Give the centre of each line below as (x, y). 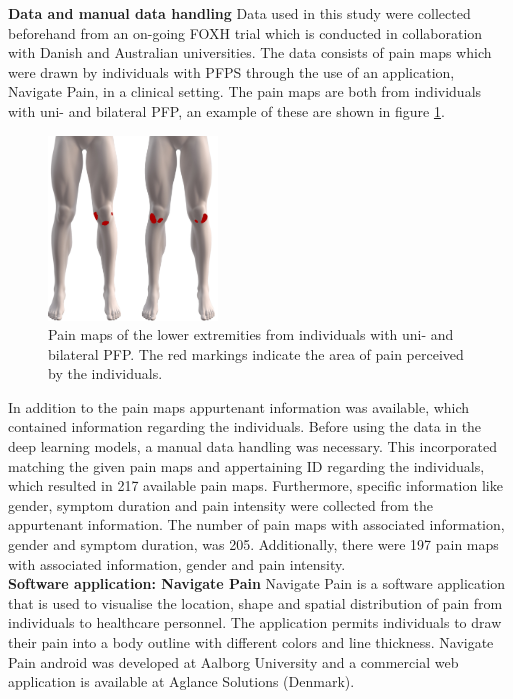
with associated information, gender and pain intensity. (177, 563)
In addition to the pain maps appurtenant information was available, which (239, 406)
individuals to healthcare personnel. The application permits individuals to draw (255, 622)
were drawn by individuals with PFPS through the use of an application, (231, 71)
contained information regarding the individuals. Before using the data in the (245, 426)
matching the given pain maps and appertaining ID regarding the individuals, (246, 465)
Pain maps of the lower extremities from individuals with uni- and (251, 334)
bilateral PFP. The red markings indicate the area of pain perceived (256, 353)
